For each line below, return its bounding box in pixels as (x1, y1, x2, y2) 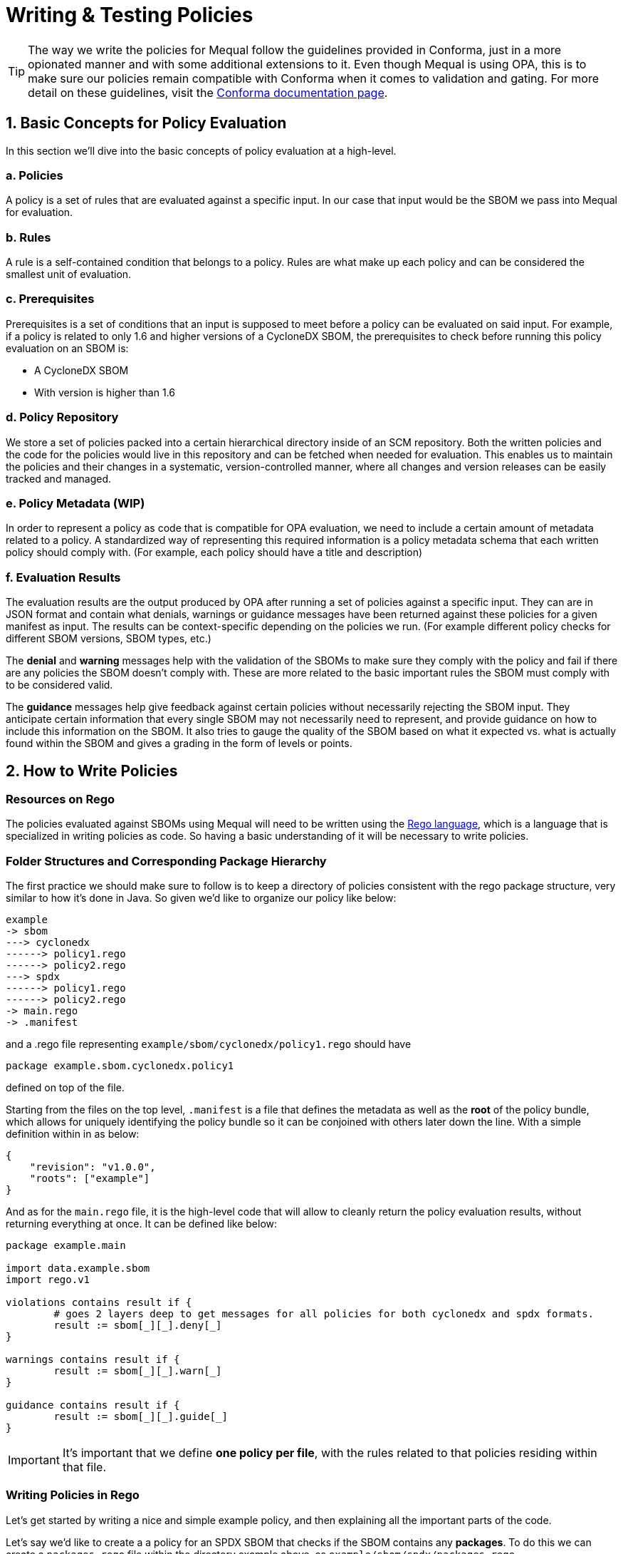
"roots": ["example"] (29, 1173, 150, 1185)
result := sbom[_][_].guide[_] (53, 1411, 228, 1423)
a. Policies (6, 168, 63, 182)
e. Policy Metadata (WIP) (6, 495, 145, 510)
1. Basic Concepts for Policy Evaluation (6, 114, 287, 133)
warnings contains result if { (6, 1354, 180, 1366)
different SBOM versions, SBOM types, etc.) (6, 632, 211, 645)
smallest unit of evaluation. (6, 268, 132, 281)
